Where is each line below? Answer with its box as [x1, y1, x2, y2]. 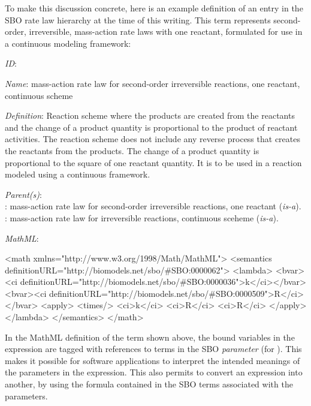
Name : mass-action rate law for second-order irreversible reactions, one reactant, [5, 77, 300, 89]
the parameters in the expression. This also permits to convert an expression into [5, 366, 303, 378]
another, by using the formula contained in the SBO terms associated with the [5, 378, 293, 390]
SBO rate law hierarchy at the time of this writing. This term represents [5, 13, 271, 26]
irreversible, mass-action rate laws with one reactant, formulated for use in [29, 25, 303, 38]
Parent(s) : [5, 188, 42, 200]
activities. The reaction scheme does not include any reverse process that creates [5, 133, 300, 145]
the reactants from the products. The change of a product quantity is [5, 144, 259, 157]
